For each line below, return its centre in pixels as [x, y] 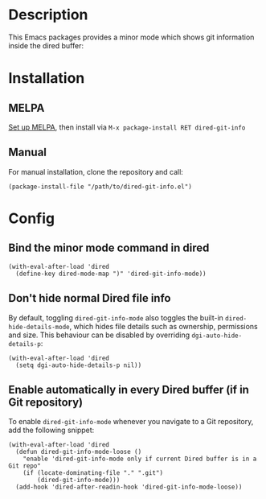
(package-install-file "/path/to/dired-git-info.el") [100, 187]
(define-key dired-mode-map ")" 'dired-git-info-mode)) [111, 274]
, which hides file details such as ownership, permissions [164, 326]
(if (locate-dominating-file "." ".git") [93, 473]
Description [48, 15]
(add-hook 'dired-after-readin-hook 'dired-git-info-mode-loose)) [129, 487]
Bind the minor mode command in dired [109, 248]
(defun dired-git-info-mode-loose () [79, 452]
